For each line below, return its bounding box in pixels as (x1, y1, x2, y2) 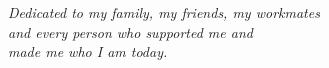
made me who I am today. (8, 41, 168, 62)
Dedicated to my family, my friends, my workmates (8, 2, 320, 22)
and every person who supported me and (8, 21, 253, 42)
